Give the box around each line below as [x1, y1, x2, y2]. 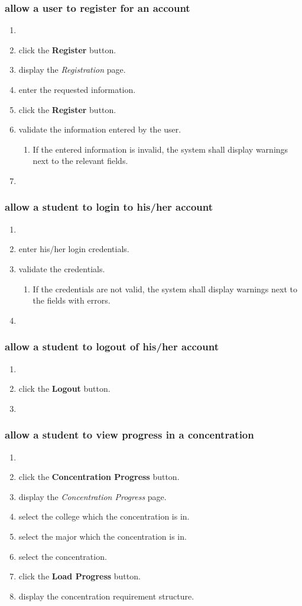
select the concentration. [18, 550, 107, 562]
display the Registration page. [18, 63, 126, 76]
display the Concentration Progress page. [18, 490, 167, 502]
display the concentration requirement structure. [18, 589, 194, 602]
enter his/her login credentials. [18, 243, 129, 255]
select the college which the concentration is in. [18, 510, 190, 523]
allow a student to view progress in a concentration [5, 427, 254, 442]
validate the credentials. [18, 262, 105, 275]
